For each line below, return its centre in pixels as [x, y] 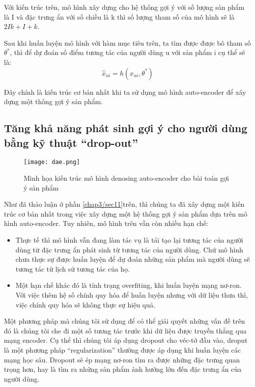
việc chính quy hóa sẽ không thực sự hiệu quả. [85, 304]
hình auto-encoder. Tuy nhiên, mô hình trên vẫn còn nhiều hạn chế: [106, 223]
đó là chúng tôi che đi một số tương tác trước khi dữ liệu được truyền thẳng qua [125, 330]
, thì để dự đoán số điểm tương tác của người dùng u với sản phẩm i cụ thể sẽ [127, 52]
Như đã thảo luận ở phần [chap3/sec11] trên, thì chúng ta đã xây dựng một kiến [124, 204]
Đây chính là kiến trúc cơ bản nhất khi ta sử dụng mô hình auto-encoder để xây [125, 92]
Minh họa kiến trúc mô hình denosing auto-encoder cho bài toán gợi [126, 178]
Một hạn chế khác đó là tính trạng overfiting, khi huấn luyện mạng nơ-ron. [128, 285]
